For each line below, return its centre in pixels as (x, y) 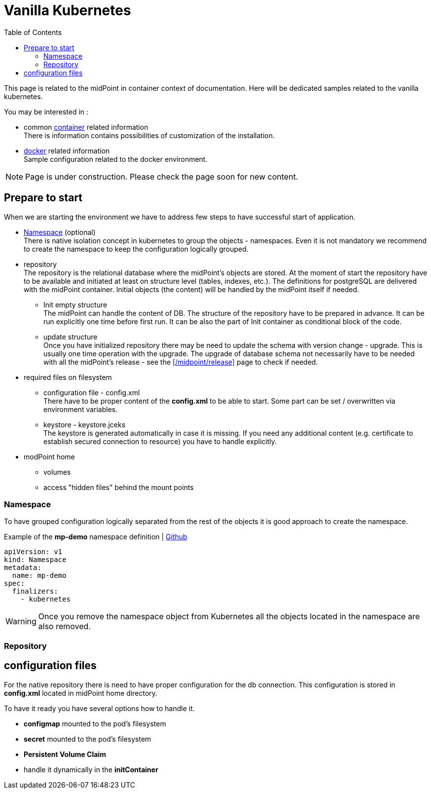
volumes (57, 472)
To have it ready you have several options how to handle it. (99, 708)
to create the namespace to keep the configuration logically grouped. (136, 249)
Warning (21, 622)
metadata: (23, 568)
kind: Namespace (35, 560)
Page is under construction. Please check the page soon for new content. (162, 176)
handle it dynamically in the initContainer (91, 769)
